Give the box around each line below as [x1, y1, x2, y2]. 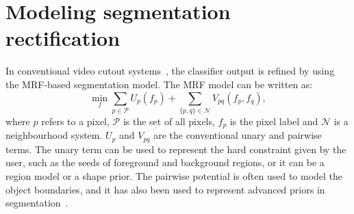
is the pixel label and [229, 113, 318, 128]
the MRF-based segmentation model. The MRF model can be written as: [5, 77, 313, 91]
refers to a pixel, [41, 113, 110, 128]
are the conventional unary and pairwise [153, 128, 322, 142]
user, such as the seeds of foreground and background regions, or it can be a [5, 155, 325, 170]
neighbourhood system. [5, 128, 103, 142]
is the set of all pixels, [123, 113, 215, 128]
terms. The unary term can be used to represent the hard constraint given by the [5, 142, 346, 156]
